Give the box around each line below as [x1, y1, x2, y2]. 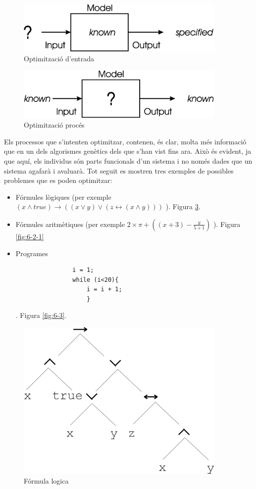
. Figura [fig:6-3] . [15, 310, 67, 320]
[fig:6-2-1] [15, 231, 44, 241]
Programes [15, 248, 48, 258]
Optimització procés [24, 120, 85, 130]
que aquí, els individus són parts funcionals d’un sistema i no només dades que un [4, 155, 253, 166]
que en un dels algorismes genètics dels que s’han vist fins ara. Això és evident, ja [4, 146, 252, 156]
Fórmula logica [24, 475, 69, 486]
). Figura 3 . [165, 201, 201, 212]
